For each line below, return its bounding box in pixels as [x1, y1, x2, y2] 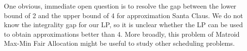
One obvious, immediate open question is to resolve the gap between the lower [4, 1, 236, 10]
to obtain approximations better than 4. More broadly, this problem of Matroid [4, 29, 240, 39]
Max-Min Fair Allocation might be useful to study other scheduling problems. [4, 38, 235, 48]
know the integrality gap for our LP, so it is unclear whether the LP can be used [4, 20, 243, 30]
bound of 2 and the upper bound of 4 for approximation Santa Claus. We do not [4, 10, 243, 20]
